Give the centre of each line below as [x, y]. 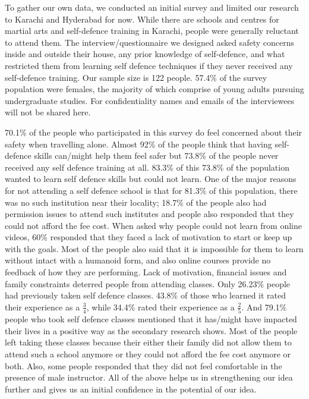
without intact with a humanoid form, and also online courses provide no [138, 260]
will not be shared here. [48, 112]
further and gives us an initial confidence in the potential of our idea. [131, 389]
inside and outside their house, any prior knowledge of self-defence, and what [145, 54]
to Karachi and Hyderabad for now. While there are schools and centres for [142, 19]
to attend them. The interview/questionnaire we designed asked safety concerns [149, 42]
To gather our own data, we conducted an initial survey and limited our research [152, 7]
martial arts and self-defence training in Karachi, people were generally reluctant [152, 31]
